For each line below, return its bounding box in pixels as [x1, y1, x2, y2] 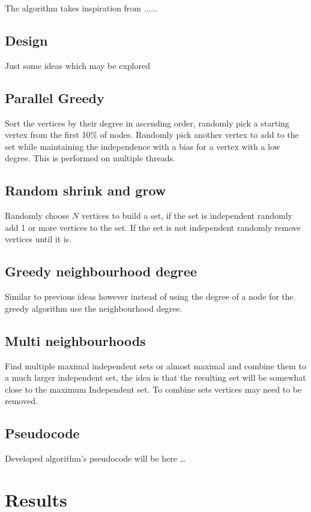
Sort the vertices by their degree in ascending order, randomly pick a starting [5, 116, 289, 129]
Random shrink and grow [5, 181, 166, 200]
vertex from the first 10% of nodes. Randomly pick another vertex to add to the [5, 128, 299, 141]
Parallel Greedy [5, 88, 104, 107]
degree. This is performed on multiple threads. [5, 152, 175, 164]
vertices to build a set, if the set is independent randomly [81, 209, 292, 222]
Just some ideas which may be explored [5, 59, 150, 71]
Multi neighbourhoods [5, 331, 146, 350]
